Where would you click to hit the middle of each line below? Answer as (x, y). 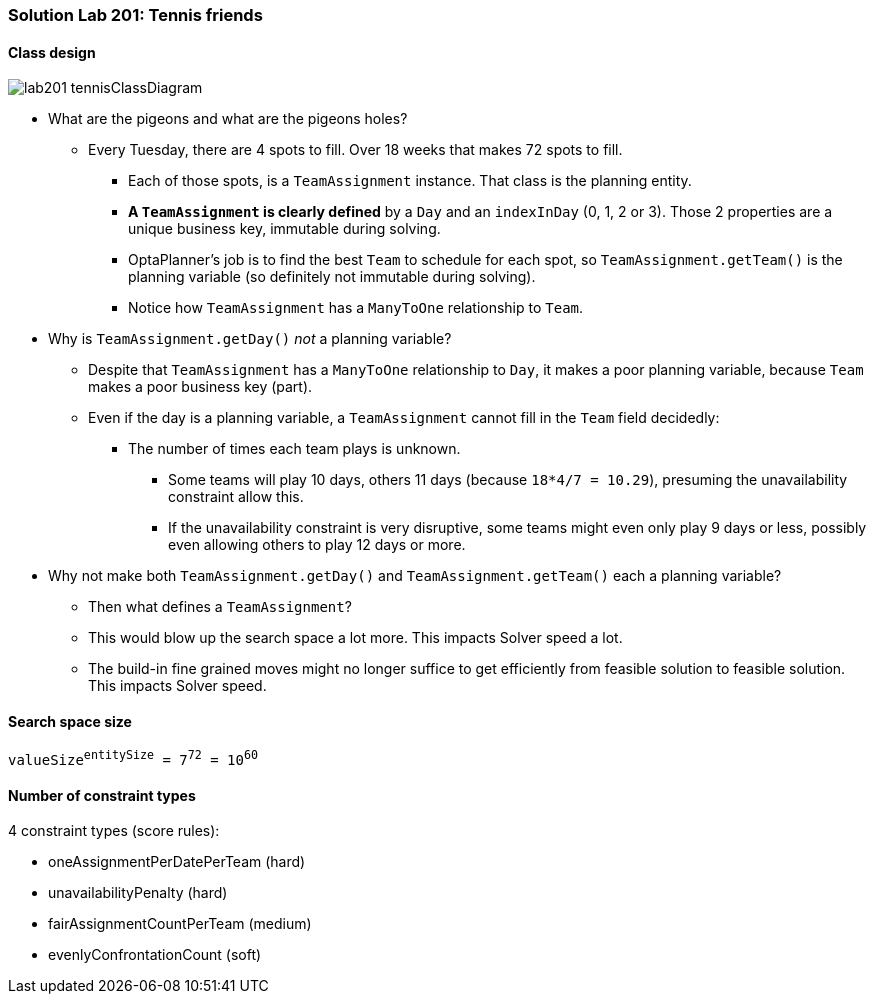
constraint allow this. (236, 497)
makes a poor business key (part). (200, 387)
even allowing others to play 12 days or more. (317, 545)
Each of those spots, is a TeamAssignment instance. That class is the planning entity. (410, 181)
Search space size (70, 721)
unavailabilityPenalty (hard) (138, 893)
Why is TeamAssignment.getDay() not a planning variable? (250, 339)
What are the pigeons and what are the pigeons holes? (228, 119)
